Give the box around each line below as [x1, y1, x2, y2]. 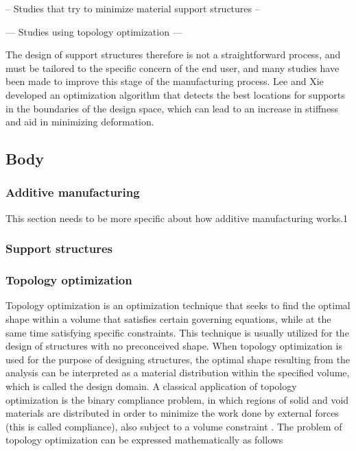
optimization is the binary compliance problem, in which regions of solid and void [5, 392, 349, 406]
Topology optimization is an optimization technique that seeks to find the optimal [5, 298, 351, 313]
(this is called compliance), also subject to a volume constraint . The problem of [5, 419, 342, 433]
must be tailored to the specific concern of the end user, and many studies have [5, 60, 340, 75]
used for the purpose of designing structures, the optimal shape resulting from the [5, 352, 351, 366]
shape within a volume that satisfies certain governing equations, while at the [5, 312, 331, 326]
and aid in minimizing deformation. [5, 114, 154, 129]
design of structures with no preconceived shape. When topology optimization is [5, 339, 342, 353]
